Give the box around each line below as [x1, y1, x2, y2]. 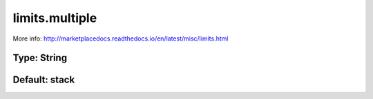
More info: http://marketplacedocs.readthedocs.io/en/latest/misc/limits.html [12, 34, 229, 43]
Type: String [12, 52, 68, 64]
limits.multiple [12, 10, 97, 25]
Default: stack [12, 74, 75, 86]
